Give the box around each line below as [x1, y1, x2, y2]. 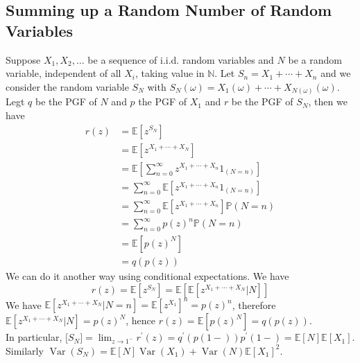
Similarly [6, 343, 44, 357]
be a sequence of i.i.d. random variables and [87, 52, 274, 67]
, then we [308, 94, 348, 109]
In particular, [6, 330, 62, 344]
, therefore [232, 297, 276, 312]
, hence [126, 313, 155, 328]
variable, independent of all [6, 66, 121, 80]
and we [320, 66, 351, 80]
